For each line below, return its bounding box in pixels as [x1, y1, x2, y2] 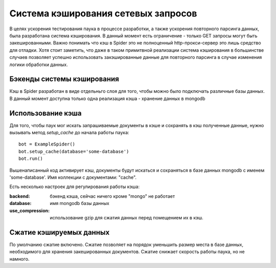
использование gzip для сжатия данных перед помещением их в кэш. [50, 215, 204, 220]
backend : [9, 193, 30, 199]
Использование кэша [9, 109, 82, 117]
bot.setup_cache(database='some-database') [18, 149, 129, 154]
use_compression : [9, 208, 50, 214]
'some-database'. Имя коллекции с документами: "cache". [9, 174, 137, 180]
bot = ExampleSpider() [18, 141, 76, 147]
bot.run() [18, 156, 43, 161]
